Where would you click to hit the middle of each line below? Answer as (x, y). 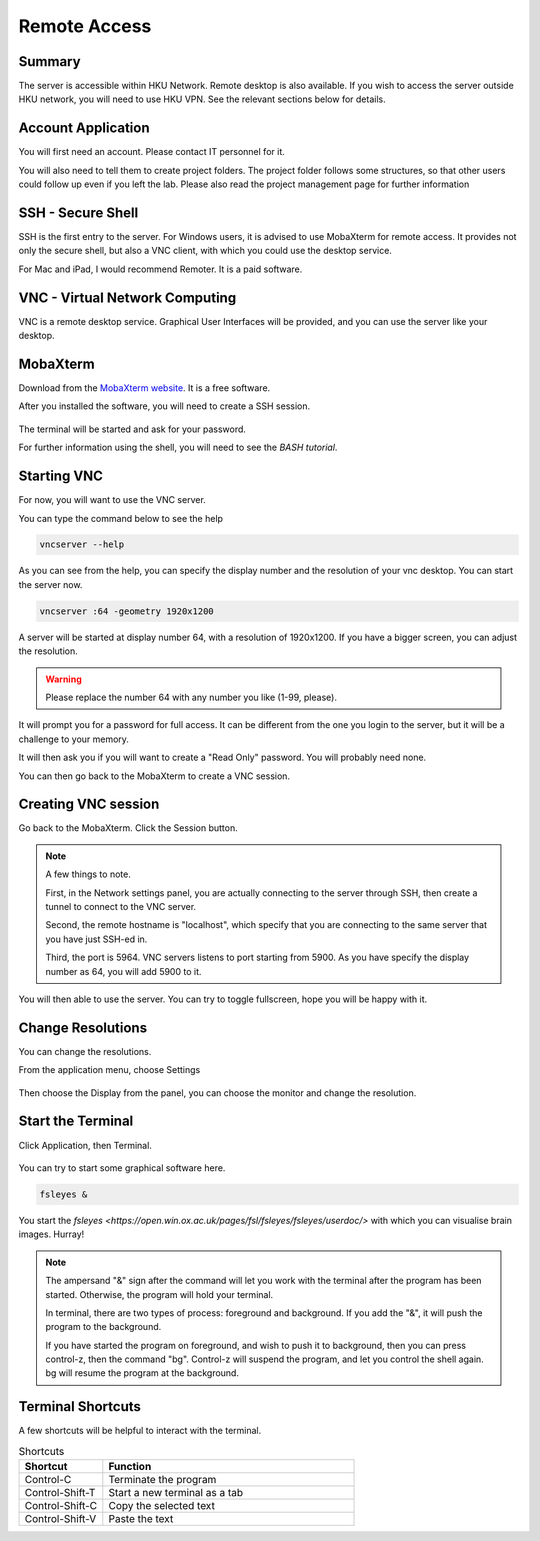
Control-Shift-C (61, 1506)
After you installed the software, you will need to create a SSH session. (164, 406)
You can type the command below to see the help (121, 518)
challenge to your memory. (74, 739)
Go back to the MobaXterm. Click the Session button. (128, 828)
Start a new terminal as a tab (176, 1493)
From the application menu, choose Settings (109, 1070)
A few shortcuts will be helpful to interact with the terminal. (140, 1431)
